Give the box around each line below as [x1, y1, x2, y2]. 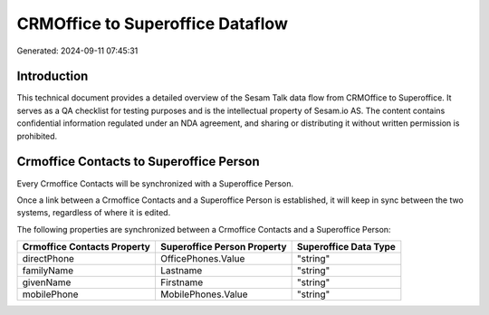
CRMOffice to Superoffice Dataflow [16, 14, 289, 33]
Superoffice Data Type [296, 241, 396, 253]
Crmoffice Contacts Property [22, 241, 151, 253]
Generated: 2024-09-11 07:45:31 [16, 45, 139, 56]
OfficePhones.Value [159, 253, 245, 265]
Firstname [159, 276, 204, 289]
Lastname [159, 264, 203, 277]
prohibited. [16, 130, 58, 141]
